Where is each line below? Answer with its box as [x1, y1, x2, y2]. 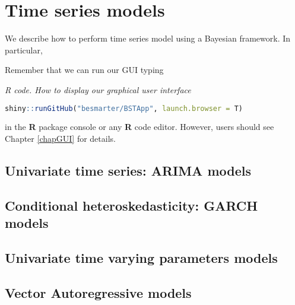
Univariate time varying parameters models [5, 248, 278, 266]
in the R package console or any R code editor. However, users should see [5, 120, 274, 133]
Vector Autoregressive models [5, 283, 192, 301]
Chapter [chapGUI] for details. [5, 132, 116, 144]
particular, [5, 43, 43, 56]
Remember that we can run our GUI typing [5, 63, 164, 76]
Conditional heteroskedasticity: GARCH [5, 196, 258, 214]
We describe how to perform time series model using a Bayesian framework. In [5, 32, 291, 45]
